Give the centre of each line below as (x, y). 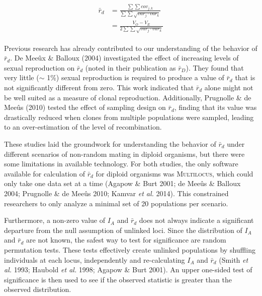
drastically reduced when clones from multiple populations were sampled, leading (129, 117)
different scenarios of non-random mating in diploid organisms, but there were (124, 154)
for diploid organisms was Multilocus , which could (174, 173)
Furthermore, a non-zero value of (55, 220)
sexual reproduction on (39, 67)
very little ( (22, 77)
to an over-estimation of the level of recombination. (83, 127)
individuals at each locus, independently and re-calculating (95, 259)
